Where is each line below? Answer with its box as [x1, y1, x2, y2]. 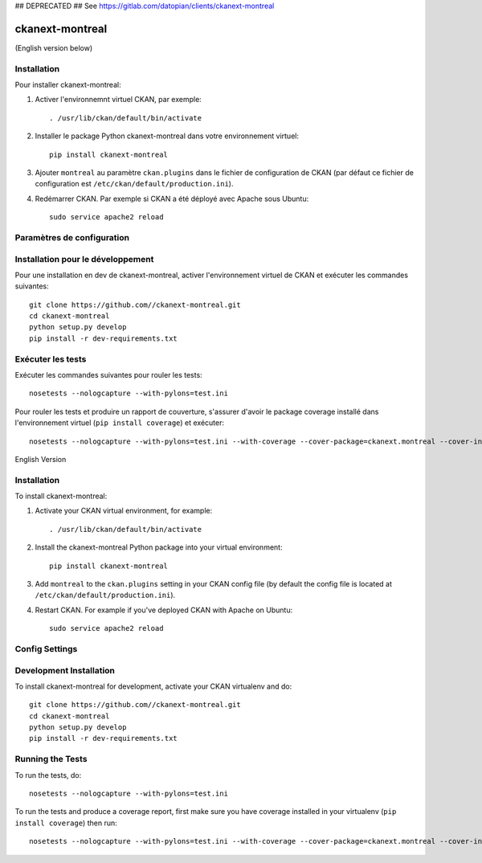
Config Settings [14, 643, 78, 654]
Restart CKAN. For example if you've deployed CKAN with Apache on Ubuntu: [35, 605, 293, 615]
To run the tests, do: [14, 770, 82, 779]
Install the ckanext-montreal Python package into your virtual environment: [35, 542, 283, 552]
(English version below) [14, 43, 93, 52]
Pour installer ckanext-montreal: [14, 80, 121, 90]
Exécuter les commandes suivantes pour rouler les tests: [14, 370, 202, 379]
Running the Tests [14, 754, 88, 765]
